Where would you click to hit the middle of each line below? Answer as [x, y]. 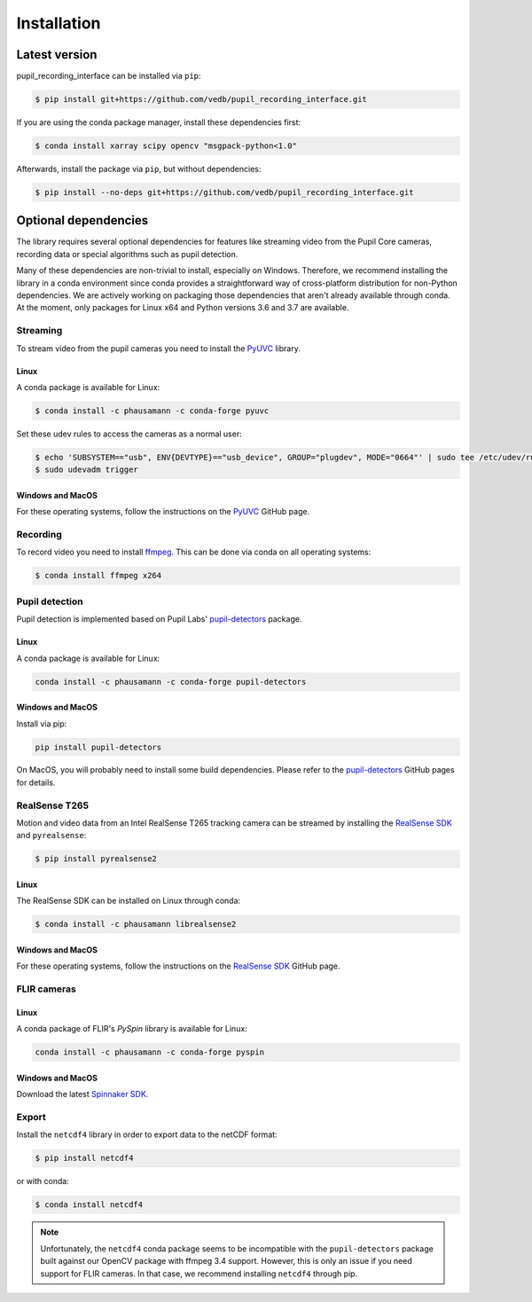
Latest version [57, 55]
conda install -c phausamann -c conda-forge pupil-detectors [171, 682]
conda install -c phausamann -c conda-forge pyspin [150, 1052]
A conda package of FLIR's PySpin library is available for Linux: [132, 1029]
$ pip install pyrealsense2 [96, 859]
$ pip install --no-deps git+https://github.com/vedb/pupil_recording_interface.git [224, 192]
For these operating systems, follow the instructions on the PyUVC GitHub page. [163, 512]
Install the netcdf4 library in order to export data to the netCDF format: [147, 1134]
